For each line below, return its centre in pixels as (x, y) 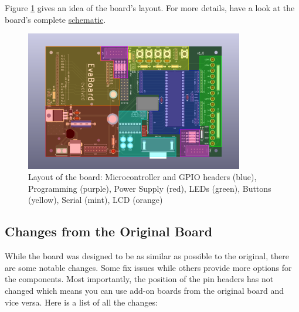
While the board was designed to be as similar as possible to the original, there (147, 256)
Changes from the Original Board (109, 231)
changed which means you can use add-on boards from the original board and (145, 291)
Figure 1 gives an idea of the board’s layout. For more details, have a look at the (150, 8)
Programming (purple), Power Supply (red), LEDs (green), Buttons (150, 188)
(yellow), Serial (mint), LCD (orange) (96, 200)
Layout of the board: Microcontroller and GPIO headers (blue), (142, 177)
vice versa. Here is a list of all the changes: (81, 302)
